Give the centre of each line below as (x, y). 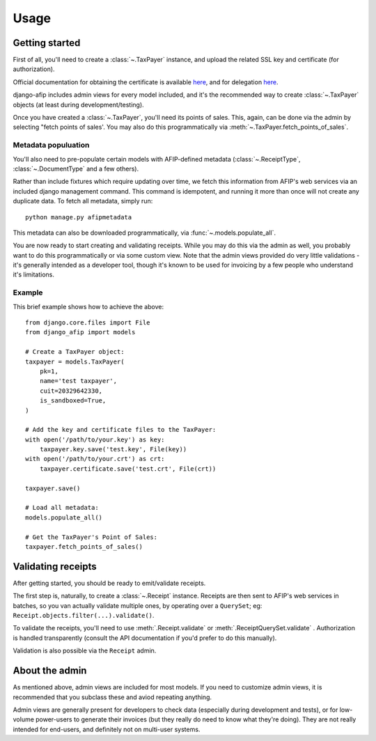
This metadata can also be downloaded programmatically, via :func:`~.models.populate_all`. (144, 233)
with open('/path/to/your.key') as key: (95, 439)
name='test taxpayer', (78, 381)
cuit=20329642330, (71, 391)
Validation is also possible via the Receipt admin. (85, 650)
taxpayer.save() (53, 488)
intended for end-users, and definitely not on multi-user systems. (107, 729)
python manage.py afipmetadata (79, 217)
